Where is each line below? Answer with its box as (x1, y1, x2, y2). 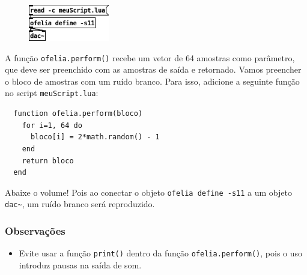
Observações (5, 223, 65, 238)
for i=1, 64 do (22, 121, 82, 130)
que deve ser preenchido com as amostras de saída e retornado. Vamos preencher (5, 63, 302, 76)
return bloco (22, 156, 74, 165)
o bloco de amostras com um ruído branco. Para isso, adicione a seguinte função (5, 74, 300, 87)
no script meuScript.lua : (5, 86, 99, 99)
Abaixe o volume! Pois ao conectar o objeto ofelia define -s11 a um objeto (5, 186, 292, 198)
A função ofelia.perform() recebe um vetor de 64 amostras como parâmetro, (5, 51, 295, 64)
